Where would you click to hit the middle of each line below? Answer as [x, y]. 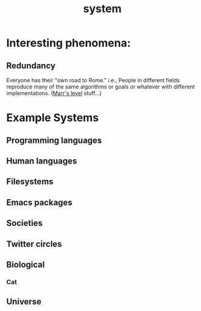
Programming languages [54, 140]
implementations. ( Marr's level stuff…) [54, 93]
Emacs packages [40, 202]
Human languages [42, 161]
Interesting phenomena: [69, 43]
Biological [26, 264]
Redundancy [31, 66]
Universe [24, 302]
